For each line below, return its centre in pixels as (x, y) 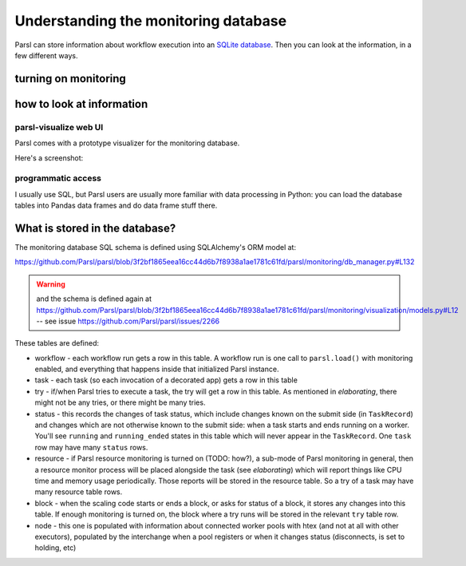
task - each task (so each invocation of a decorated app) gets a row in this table (166, 380)
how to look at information (81, 104)
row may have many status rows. (91, 447)
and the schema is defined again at (94, 299)
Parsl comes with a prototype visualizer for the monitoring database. (127, 143)
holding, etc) (55, 548)
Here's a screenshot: (49, 158)
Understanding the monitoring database (151, 21)
